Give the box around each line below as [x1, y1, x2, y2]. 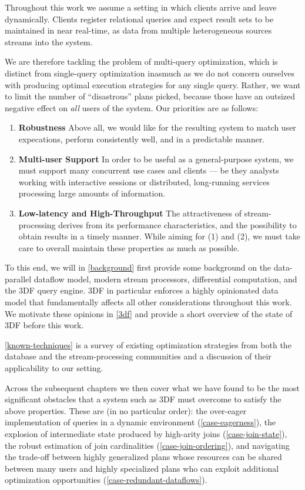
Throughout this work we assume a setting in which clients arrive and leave [5, 1, 277, 13]
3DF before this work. [5, 319, 84, 331]
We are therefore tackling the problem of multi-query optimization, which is [5, 55, 278, 68]
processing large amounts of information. [18, 187, 166, 199]
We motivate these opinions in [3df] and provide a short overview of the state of [5, 307, 293, 319]
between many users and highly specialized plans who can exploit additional [5, 462, 279, 474]
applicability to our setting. [5, 362, 103, 374]
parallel [5, 272, 32, 285]
